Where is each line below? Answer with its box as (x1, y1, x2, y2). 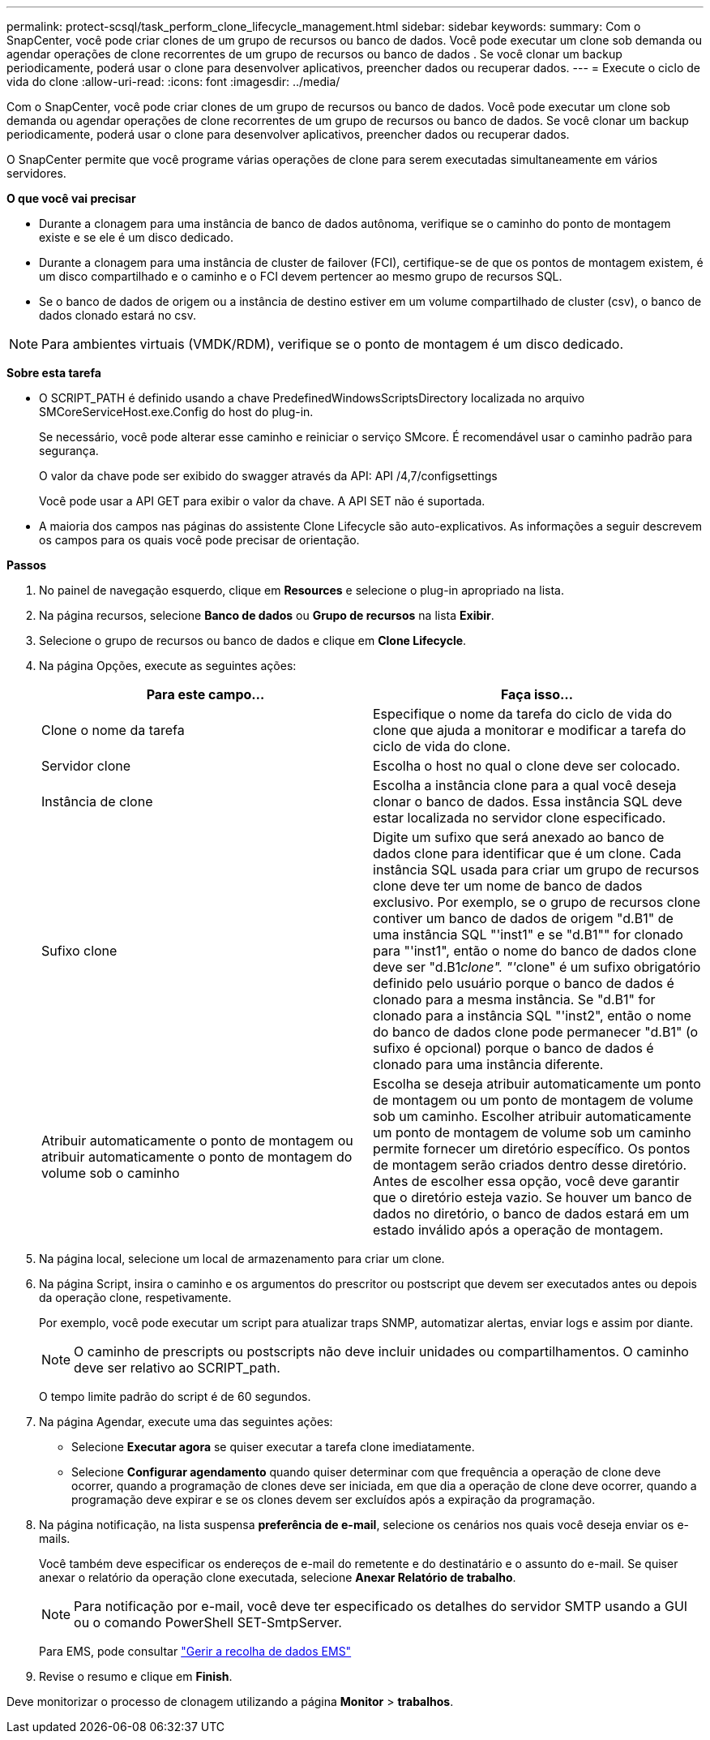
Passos (6, 558, 47, 572)
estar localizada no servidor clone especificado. (373, 810, 666, 826)
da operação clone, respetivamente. (39, 1291, 232, 1304)
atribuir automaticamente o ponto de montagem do (41, 1149, 353, 1165)
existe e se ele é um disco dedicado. (39, 230, 234, 244)
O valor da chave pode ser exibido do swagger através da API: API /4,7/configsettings (39, 469, 498, 483)
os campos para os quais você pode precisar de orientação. (39, 533, 360, 547)
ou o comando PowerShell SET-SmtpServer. (74, 1614, 342, 1630)
